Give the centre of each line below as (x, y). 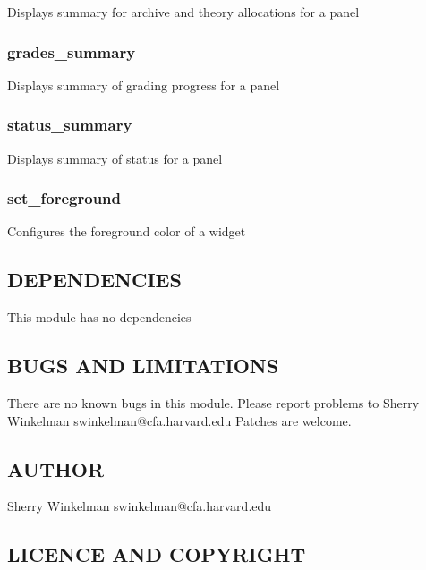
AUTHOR (56, 468)
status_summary (70, 125)
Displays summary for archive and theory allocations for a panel (183, 12)
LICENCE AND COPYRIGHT (157, 554)
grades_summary (72, 51)
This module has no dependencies (99, 317)
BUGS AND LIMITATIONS (143, 366)
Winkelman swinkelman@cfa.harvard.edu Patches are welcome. (179, 420)
